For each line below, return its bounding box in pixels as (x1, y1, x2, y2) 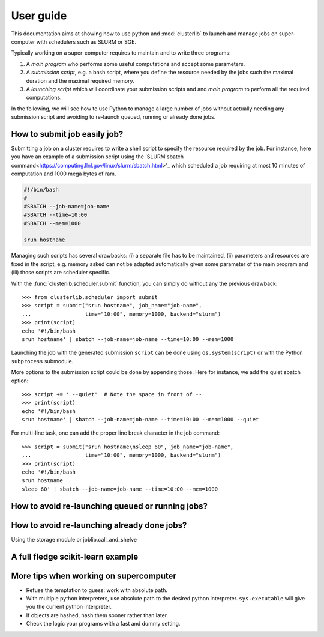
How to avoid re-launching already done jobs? (11, 520, 187, 530)
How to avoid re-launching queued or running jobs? (11, 501, 208, 511)
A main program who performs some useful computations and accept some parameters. (26, 60, 245, 67)
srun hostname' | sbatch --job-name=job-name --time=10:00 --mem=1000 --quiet (22, 416, 259, 423)
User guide (11, 9, 67, 22)
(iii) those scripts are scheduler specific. (11, 269, 111, 276)
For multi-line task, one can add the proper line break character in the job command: (11, 429, 220, 436)
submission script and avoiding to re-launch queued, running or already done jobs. (11, 113, 216, 121)
